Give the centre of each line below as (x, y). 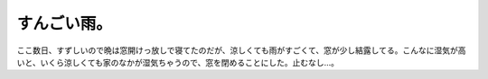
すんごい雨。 (65, 23)
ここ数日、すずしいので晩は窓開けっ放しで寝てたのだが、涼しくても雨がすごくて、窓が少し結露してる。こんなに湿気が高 (241, 50)
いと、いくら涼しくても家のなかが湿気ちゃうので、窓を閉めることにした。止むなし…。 (178, 62)
